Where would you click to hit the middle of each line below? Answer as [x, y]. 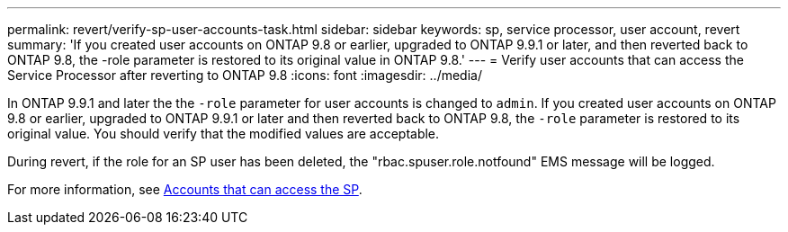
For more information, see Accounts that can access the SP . [185, 189]
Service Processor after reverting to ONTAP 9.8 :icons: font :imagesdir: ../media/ [245, 75]
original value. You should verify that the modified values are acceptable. [224, 134]
